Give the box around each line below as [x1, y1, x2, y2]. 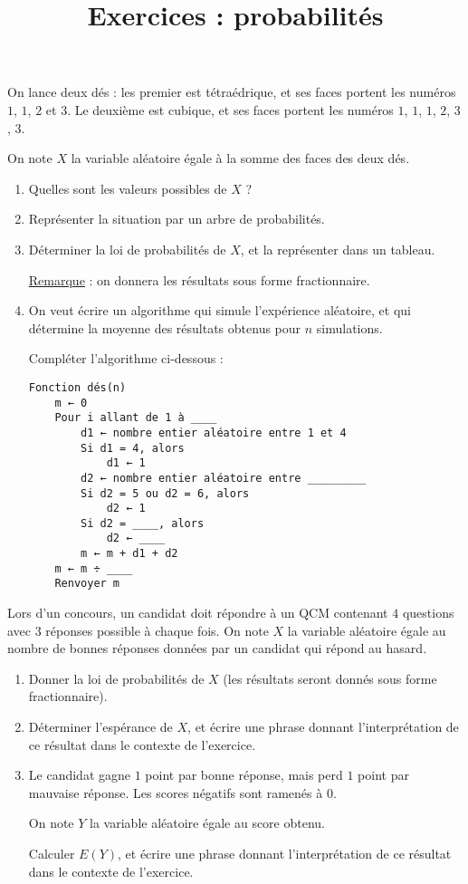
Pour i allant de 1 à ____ [54, 411, 217, 425]
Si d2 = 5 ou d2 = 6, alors [81, 486, 250, 500]
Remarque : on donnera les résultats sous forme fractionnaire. [28, 270, 370, 289]
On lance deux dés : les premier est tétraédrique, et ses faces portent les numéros [7, 82, 456, 101]
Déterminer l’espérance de [28, 717, 173, 736]
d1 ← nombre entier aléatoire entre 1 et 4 [81, 426, 347, 439]
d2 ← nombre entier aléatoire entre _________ [81, 471, 367, 485]
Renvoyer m [54, 577, 120, 591]
